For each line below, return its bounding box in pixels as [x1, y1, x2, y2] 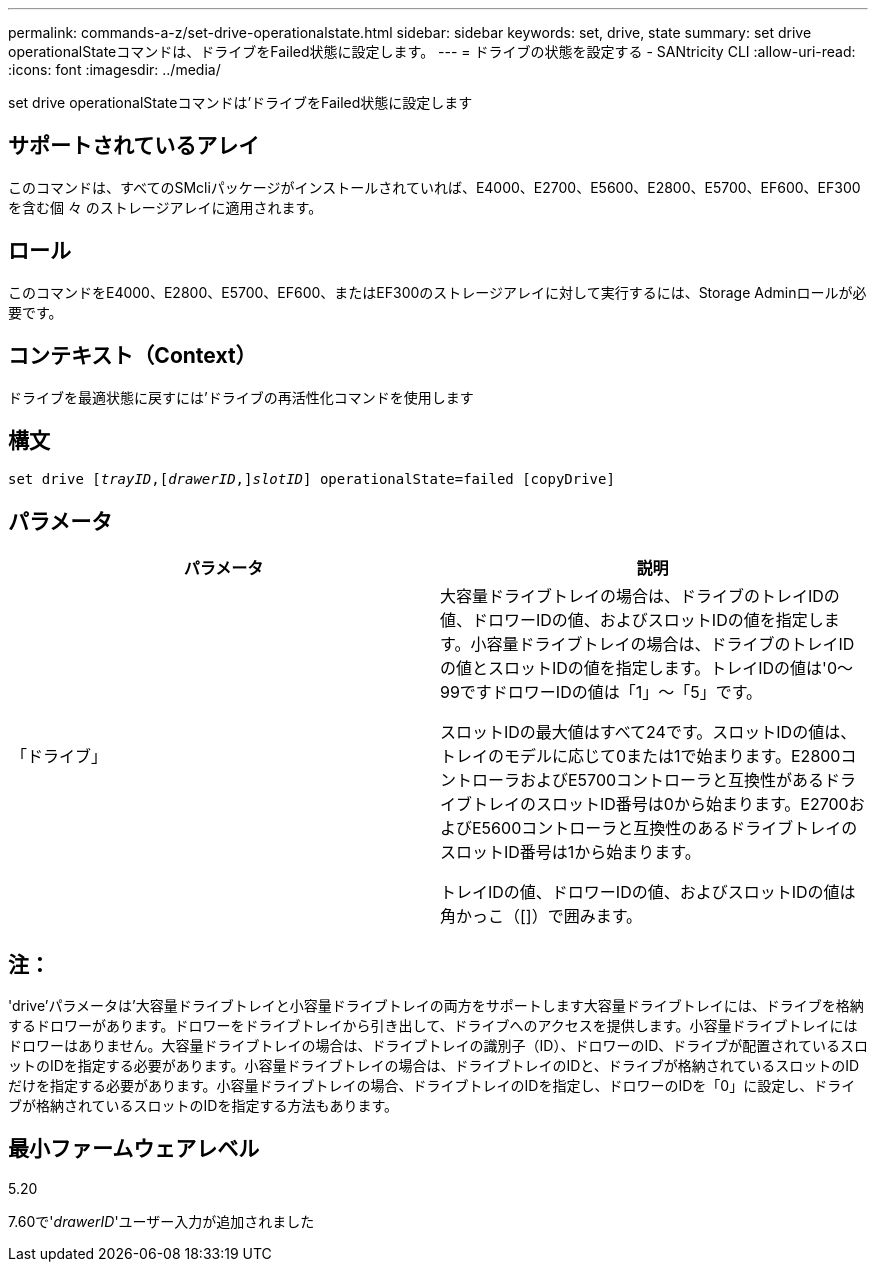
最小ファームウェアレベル [8, 1136, 260, 1162]
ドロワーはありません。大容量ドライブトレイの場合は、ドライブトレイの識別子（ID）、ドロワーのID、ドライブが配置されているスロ [8, 1037, 868, 1055]
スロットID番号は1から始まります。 [440, 842, 701, 863]
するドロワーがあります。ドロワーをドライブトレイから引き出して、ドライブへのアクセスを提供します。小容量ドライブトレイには [8, 1017, 858, 1035]
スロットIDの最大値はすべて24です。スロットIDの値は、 [440, 722, 857, 743]
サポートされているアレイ [8, 133, 260, 159]
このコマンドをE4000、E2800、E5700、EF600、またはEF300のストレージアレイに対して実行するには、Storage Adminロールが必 [8, 283, 867, 301]
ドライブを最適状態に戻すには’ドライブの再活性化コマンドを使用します [8, 388, 474, 406]
